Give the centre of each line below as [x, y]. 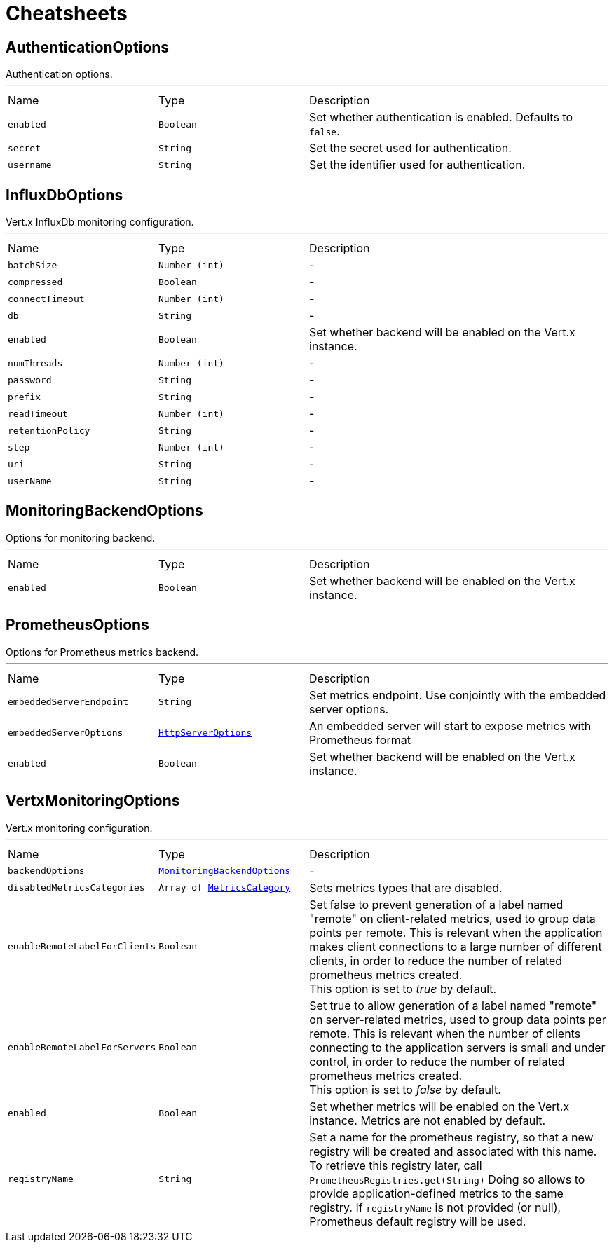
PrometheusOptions [77, 625]
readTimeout [38, 413]
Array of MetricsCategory [225, 888]
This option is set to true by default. [403, 988]
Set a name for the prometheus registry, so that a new [451, 1137]
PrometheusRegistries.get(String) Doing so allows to [447, 1179]
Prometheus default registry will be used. [418, 1221]
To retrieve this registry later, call [396, 1165]
